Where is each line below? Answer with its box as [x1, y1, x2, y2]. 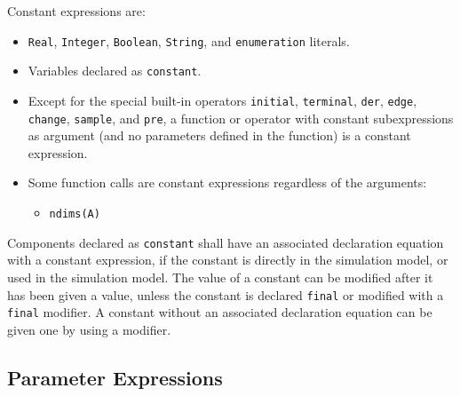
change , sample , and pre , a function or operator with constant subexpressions [28, 108, 454, 127]
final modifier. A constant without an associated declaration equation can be [7, 303, 432, 321]
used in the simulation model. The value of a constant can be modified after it [7, 267, 433, 286]
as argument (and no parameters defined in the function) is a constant [28, 126, 411, 145]
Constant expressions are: [7, 2, 146, 20]
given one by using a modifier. [7, 320, 171, 338]
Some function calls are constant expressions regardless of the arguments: [28, 173, 427, 192]
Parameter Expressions [7, 363, 223, 391]
